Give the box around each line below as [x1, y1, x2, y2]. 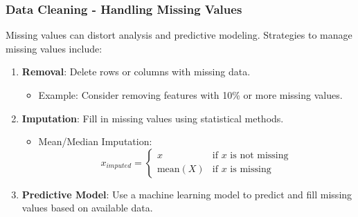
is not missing [230, 151, 289, 161]
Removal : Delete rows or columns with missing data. [21, 64, 251, 79]
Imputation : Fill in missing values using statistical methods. [21, 111, 284, 125]
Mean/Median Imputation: [38, 134, 152, 149]
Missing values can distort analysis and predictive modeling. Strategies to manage [6, 28, 352, 42]
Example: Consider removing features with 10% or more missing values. [38, 88, 343, 102]
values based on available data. [21, 200, 153, 215]
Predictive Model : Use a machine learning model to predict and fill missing [21, 187, 352, 201]
